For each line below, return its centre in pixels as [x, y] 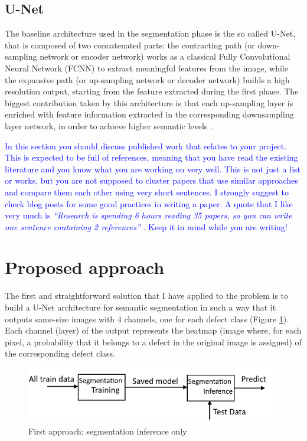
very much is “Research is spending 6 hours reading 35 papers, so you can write [148, 215]
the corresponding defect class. [60, 353]
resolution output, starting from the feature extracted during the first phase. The [152, 91]
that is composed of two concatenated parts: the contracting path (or [130, 45]
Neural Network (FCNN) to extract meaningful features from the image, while [146, 68]
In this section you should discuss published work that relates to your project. [146, 146]
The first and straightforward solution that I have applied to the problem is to [147, 295]
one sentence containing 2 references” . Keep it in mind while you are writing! [146, 226]
